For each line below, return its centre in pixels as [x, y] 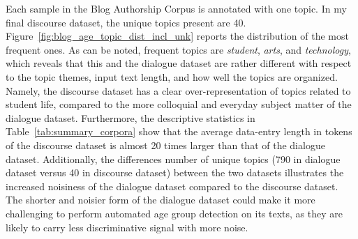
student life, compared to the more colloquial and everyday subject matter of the [179, 104]
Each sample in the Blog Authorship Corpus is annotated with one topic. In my [176, 8]
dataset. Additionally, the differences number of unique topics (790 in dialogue [173, 159]
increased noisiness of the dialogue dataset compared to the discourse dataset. [172, 186]
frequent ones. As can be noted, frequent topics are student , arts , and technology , [178, 49]
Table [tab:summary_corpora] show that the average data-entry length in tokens [179, 131]
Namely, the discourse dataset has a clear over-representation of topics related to [178, 90]
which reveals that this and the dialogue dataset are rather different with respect [179, 63]
